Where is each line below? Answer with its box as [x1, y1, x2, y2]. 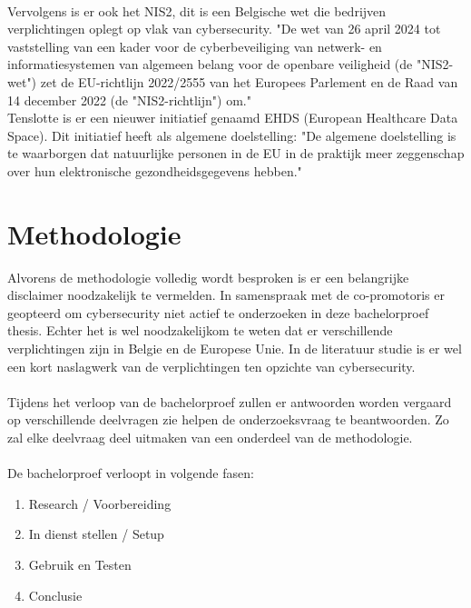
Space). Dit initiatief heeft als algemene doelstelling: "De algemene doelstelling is [7, 125, 456, 145]
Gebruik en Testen [28, 554, 132, 573]
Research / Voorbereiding [28, 493, 172, 513]
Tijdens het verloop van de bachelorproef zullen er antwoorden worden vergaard [7, 392, 452, 411]
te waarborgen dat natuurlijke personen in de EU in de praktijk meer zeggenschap [7, 144, 465, 163]
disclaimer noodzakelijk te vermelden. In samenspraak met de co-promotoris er [7, 285, 445, 304]
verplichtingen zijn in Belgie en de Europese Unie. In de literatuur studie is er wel [7, 339, 462, 358]
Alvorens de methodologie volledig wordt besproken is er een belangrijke [7, 267, 409, 286]
